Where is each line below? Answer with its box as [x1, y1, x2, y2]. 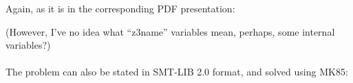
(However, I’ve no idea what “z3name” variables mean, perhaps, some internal [6, 24, 335, 38]
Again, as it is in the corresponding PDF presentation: [6, 1, 235, 15]
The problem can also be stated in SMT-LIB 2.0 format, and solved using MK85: [6, 64, 348, 79]
